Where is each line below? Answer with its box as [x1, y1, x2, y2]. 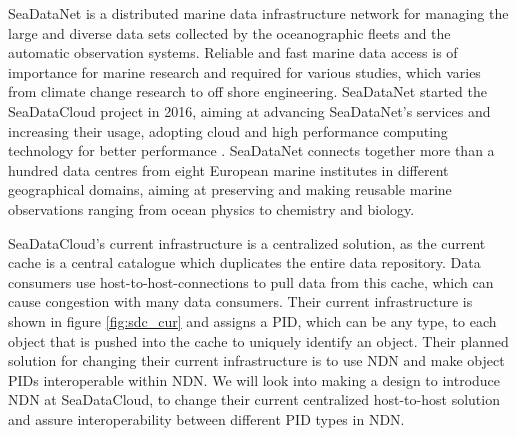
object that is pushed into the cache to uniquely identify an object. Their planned [8, 330, 509, 351]
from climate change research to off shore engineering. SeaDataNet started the [8, 81, 487, 102]
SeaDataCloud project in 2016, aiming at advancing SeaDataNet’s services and [8, 100, 491, 121]
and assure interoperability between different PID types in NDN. [8, 408, 405, 429]
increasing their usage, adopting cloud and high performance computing [8, 120, 448, 141]
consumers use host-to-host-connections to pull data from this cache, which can [8, 271, 494, 292]
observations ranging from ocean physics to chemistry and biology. [8, 198, 415, 219]
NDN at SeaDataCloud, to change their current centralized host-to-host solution [8, 389, 500, 410]
